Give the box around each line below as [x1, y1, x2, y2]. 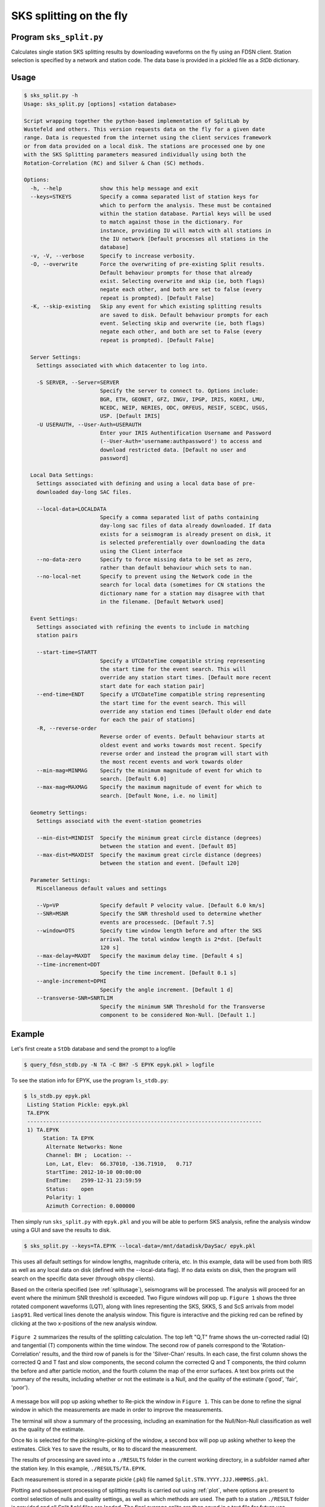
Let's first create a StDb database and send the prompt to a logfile [11, 1045, 176, 1052]
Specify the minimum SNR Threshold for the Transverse [99, 1003, 265, 1010]
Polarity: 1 [46, 1194, 81, 1201]
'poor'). [11, 1384, 30, 1391]
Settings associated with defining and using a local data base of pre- [36, 480, 256, 487]
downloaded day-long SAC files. [36, 488, 132, 496]
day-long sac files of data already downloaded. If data [99, 522, 272, 529]
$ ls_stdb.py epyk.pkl [23, 1093, 91, 1100]
